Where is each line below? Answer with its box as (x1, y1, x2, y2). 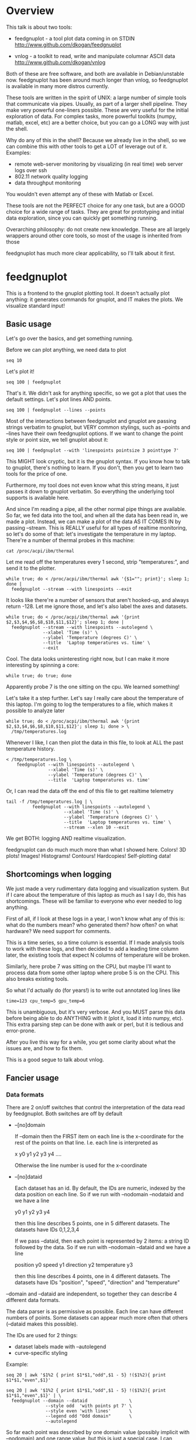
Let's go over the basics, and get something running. (6, 335, 133, 342)
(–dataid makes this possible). (6, 1320, 78, 1328)
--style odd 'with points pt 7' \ (45, 1403, 132, 1409)
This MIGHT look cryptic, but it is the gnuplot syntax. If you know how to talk (6, 457, 191, 465)
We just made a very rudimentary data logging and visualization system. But (6, 885, 190, 892)
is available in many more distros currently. (6, 82, 109, 89)
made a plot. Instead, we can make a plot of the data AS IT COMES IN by (6, 518, 181, 525)
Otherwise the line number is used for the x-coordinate (14, 1162, 147, 1169)
